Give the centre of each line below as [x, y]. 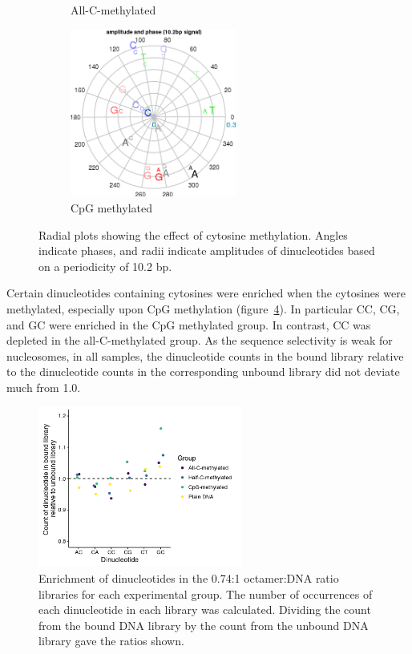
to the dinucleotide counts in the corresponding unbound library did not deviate [203, 371]
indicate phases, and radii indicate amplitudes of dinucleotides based [207, 250]
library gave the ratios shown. [111, 641]
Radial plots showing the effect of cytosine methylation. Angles [193, 234]
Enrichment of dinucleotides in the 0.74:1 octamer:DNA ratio [189, 578]
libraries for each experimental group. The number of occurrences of [206, 593]
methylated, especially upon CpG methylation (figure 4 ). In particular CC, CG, [203, 308]
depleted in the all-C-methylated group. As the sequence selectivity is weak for [200, 340]
